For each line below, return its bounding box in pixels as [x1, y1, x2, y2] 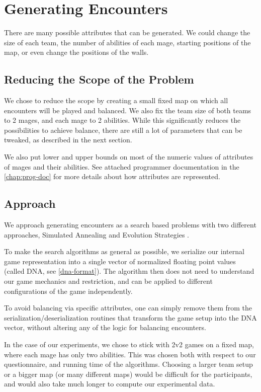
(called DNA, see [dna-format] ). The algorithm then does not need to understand [4, 266, 254, 276]
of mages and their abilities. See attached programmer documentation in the [4, 161, 239, 172]
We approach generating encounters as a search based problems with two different [4, 219, 256, 230]
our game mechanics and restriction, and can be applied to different [4, 276, 213, 286]
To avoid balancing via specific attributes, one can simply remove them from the [4, 302, 252, 313]
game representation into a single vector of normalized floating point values [4, 256, 236, 266]
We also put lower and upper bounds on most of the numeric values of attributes [4, 151, 253, 162]
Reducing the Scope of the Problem [4, 71, 194, 87]
